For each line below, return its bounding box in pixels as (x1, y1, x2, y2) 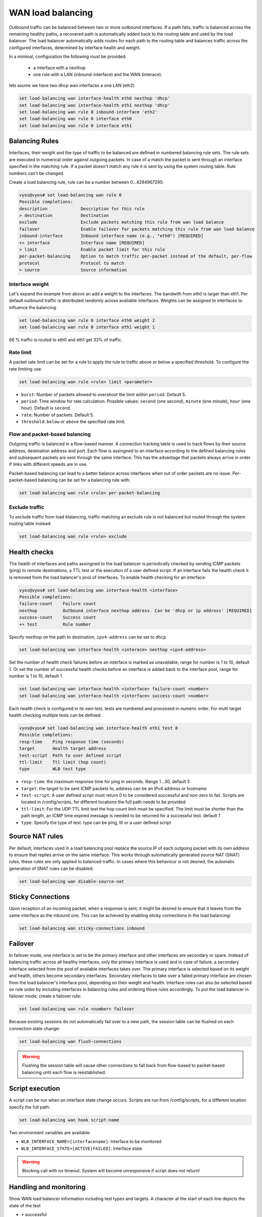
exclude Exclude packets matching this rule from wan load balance (19, 220, 224, 225)
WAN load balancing (9, 7, 93, 18)
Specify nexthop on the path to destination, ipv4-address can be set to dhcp (9, 634, 166, 640)
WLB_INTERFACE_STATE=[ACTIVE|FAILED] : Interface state (21, 1145, 143, 1151)
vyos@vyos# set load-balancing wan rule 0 (19, 192, 122, 198)
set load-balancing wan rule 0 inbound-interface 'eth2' (19, 110, 158, 115)
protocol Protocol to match (19, 260, 125, 266)
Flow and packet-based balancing (9, 431, 91, 438)
